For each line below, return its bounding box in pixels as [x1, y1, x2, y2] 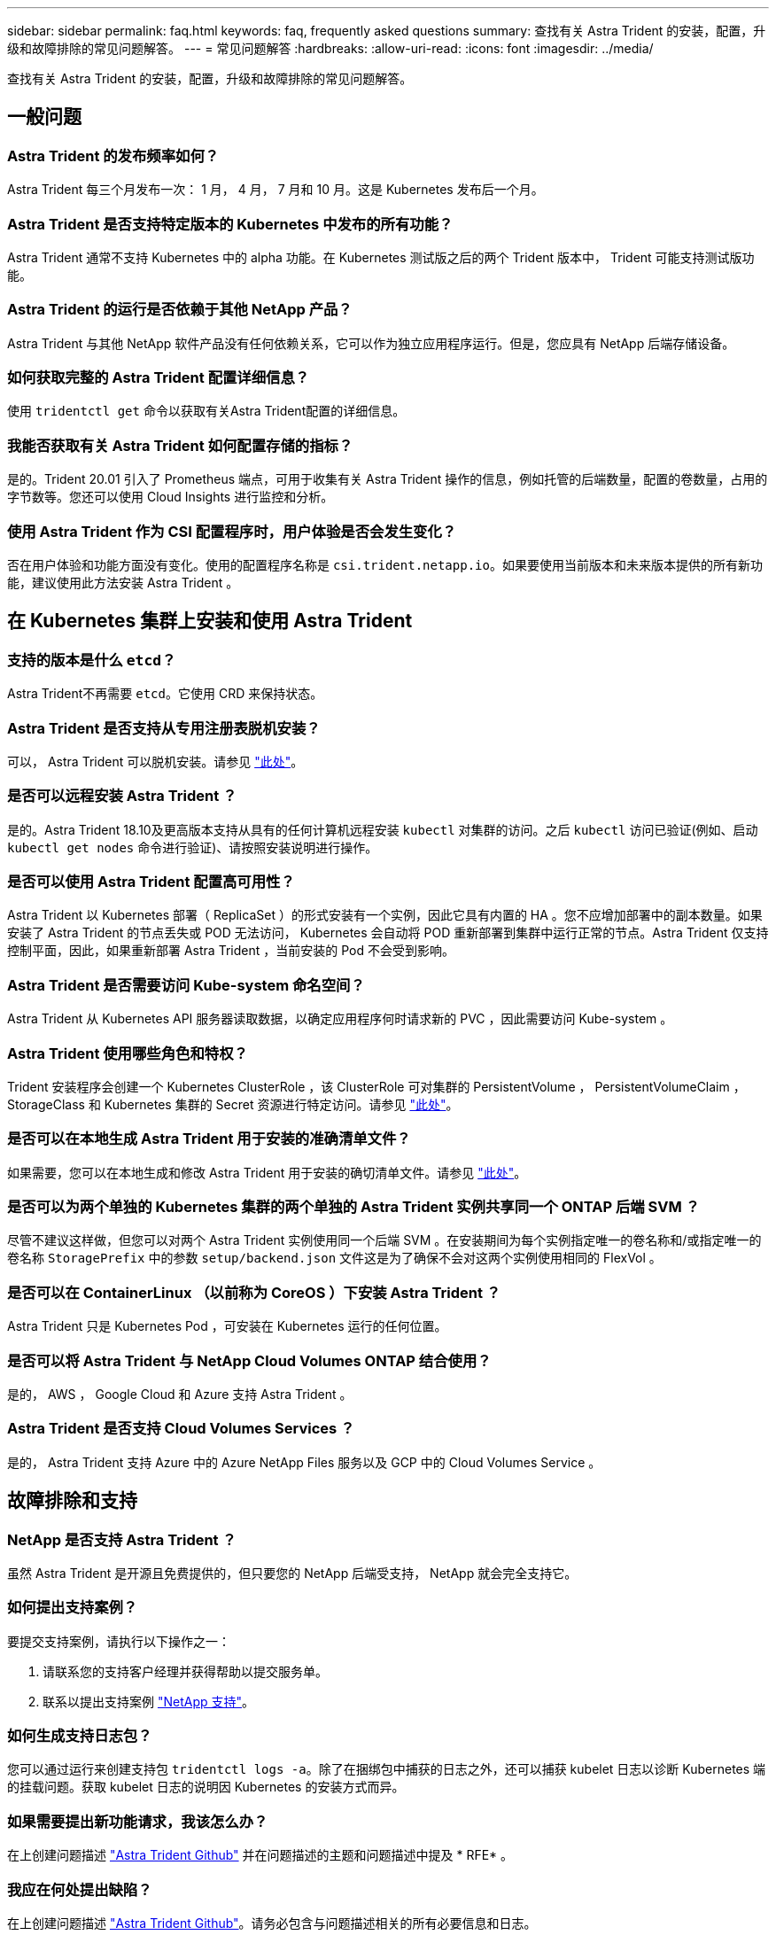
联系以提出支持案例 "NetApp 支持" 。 [43, 1693, 255, 1709]
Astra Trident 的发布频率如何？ [7, 146, 220, 165]
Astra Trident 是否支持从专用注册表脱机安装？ [7, 719, 321, 737]
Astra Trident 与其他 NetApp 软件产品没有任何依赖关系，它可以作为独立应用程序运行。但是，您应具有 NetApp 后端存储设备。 [7, 335, 735, 351]
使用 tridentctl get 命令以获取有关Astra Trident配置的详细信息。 [7, 403, 406, 419]
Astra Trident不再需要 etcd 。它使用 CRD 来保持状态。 [7, 686, 323, 702]
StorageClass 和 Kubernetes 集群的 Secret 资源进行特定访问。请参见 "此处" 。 [7, 1096, 459, 1112]
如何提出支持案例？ [7, 1598, 138, 1617]
